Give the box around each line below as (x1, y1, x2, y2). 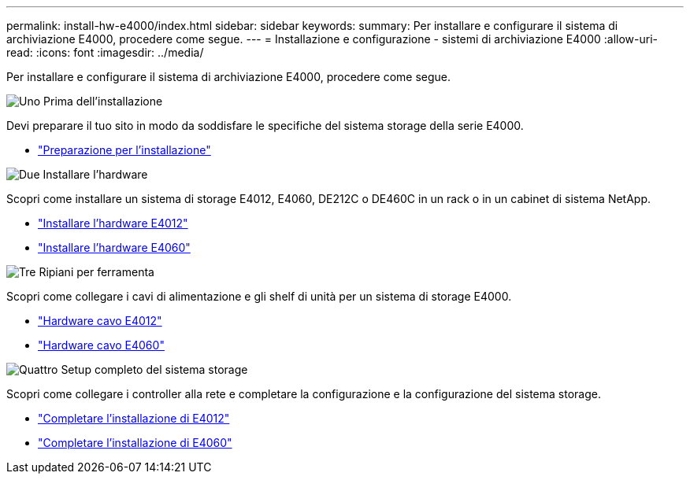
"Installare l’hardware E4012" (38, 216, 188, 230)
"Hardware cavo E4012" (38, 314, 162, 327)
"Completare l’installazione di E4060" (38, 436, 232, 449)
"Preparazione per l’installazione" (38, 143, 211, 157)
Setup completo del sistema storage (61, 363, 248, 376)
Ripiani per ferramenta (39, 265, 154, 279)
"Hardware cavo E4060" (38, 338, 165, 352)
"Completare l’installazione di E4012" (38, 412, 230, 425)
